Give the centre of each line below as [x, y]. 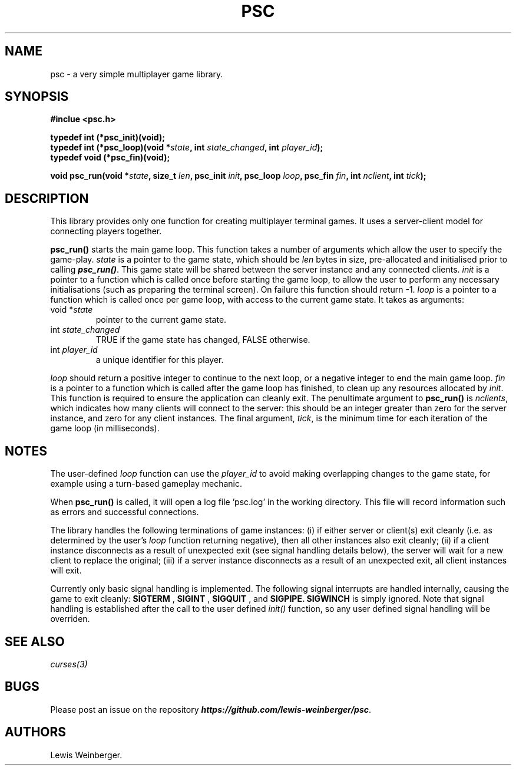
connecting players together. [106, 231]
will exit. [66, 571]
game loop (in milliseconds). [105, 428]
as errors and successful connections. [125, 512]
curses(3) [69, 664]
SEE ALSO [35, 641]
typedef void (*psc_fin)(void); [110, 158]
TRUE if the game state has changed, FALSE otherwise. [203, 340]
